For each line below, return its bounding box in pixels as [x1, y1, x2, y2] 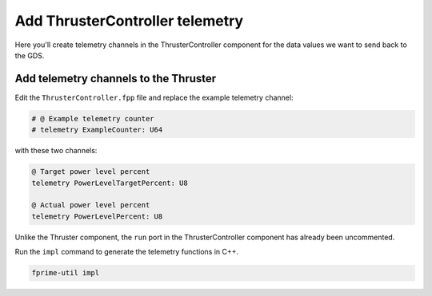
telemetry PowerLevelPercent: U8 [31, 211, 163, 221]
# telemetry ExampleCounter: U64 [31, 125, 163, 135]
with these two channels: [14, 146, 98, 156]
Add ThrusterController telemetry [14, 12, 244, 30]
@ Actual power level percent [31, 200, 150, 210]
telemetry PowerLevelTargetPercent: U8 [31, 178, 188, 187]
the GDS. [14, 50, 45, 60]
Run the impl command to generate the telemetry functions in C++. [14, 247, 239, 257]
